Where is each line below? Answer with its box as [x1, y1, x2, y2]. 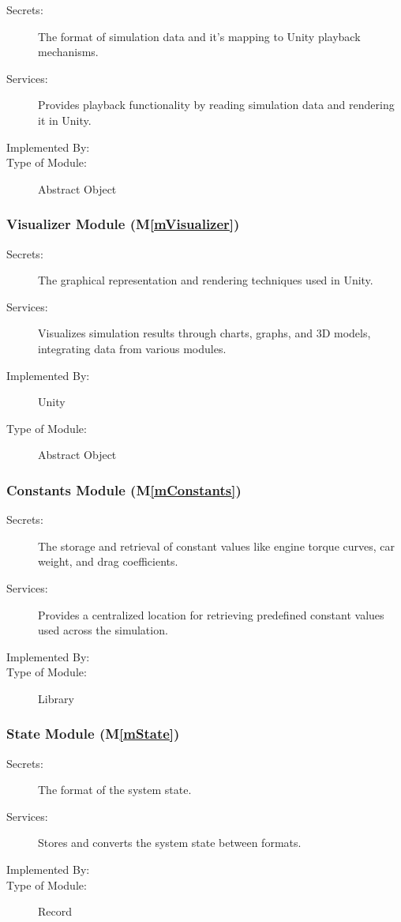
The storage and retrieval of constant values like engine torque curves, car [38, 537, 395, 554]
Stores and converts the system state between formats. [38, 834, 302, 851]
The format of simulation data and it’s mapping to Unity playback [38, 28, 361, 44]
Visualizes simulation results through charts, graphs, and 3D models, [38, 325, 371, 341]
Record [38, 903, 73, 920]
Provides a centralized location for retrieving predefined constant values [38, 606, 384, 623]
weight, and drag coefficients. [38, 553, 178, 570]
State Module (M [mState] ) [6, 724, 180, 743]
